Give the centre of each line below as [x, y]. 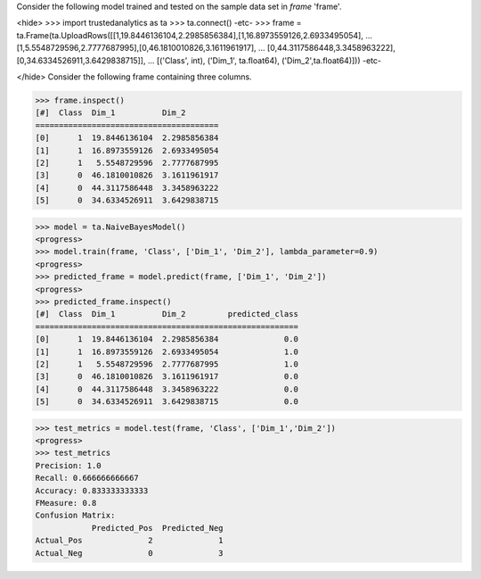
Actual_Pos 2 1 [129, 541]
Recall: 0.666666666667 [87, 478]
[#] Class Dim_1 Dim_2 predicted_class [167, 314]
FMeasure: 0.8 [66, 503]
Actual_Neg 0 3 [129, 553]
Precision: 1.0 [68, 465]
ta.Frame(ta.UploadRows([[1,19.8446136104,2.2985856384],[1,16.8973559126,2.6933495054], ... [195, 35]
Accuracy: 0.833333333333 [92, 490]
